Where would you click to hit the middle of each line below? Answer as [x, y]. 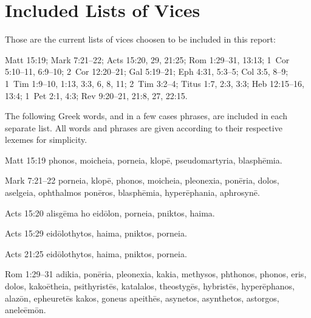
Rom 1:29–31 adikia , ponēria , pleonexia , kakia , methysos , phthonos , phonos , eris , [156, 274]
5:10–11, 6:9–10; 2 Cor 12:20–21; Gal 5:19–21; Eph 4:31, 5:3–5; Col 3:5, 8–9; [147, 71]
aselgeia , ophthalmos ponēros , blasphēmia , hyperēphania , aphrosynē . [132, 192]
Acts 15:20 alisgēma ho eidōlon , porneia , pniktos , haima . [110, 213]
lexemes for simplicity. [46, 140]
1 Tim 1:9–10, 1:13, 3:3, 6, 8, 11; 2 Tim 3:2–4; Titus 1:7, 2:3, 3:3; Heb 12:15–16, [155, 83]
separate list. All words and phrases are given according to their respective [144, 127]
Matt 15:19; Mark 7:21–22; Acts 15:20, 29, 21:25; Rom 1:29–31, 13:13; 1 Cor [147, 59]
